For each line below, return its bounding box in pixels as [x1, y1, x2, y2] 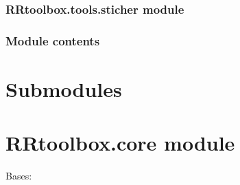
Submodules [5, 74, 122, 102]
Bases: [5, 168, 32, 183]
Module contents [5, 32, 100, 49]
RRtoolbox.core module [5, 129, 235, 157]
